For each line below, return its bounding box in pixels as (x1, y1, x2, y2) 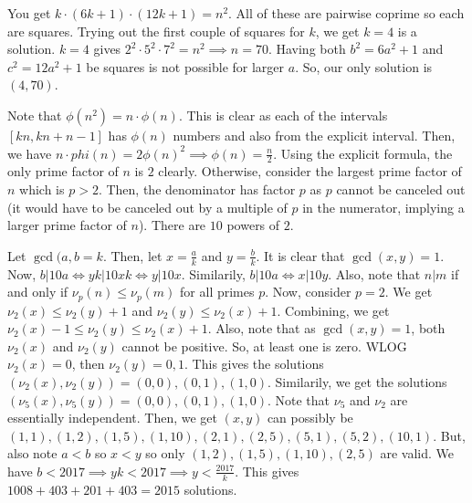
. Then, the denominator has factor (98, 179, 296, 198)
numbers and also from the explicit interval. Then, (173, 125, 456, 144)
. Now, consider (265, 282, 351, 301)
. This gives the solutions (184, 354, 324, 373)
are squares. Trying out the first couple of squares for (7, 21, 305, 40)
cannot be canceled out (336, 179, 466, 198)
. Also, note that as (207, 319, 316, 338)
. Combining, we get (277, 300, 390, 320)
